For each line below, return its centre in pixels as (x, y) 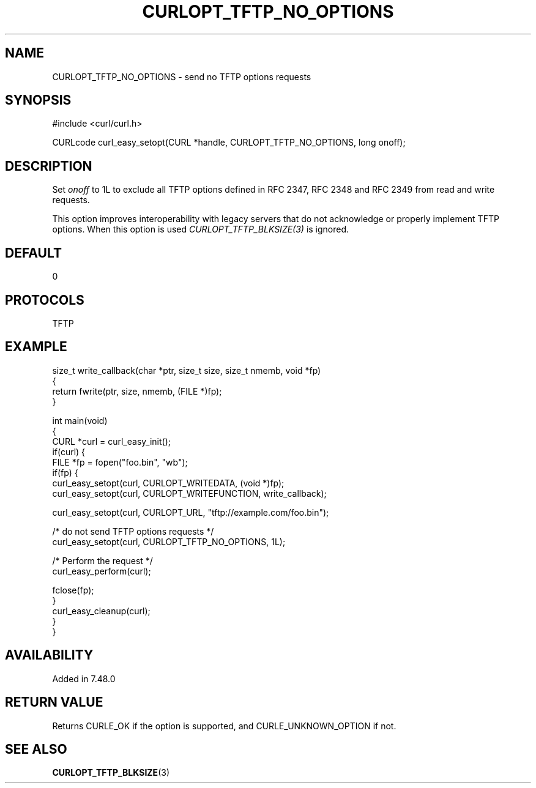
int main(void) (80, 420)
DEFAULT (33, 253)
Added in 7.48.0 (84, 678)
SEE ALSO (36, 749)
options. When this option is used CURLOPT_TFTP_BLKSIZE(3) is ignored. (201, 229)
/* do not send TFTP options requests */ (133, 531)
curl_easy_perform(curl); (102, 571)
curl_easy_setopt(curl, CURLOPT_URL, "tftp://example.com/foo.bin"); (191, 512)
